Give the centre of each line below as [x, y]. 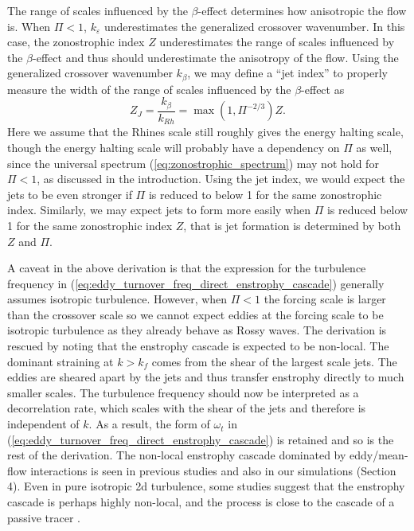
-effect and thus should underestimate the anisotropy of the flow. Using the [216, 57]
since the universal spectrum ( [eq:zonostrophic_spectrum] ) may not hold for [193, 163]
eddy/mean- [379, 455]
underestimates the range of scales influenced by [277, 42]
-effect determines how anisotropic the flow [302, 10]
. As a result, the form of [149, 424]
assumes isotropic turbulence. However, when [117, 299]
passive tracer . [44, 517]
